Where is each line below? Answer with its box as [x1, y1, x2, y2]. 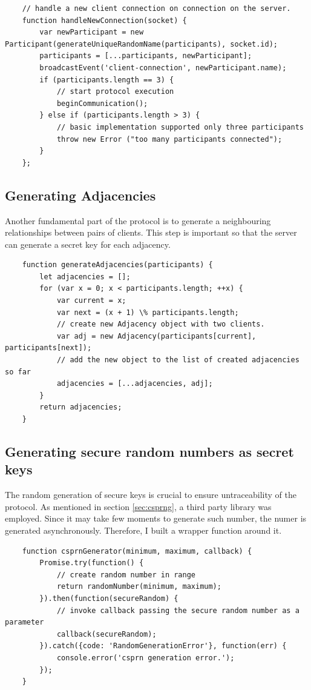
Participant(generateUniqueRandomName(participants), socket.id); [5, 39, 278, 48]
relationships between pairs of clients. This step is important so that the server [5, 226, 297, 239]
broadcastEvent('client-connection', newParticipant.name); [39, 63, 287, 72]
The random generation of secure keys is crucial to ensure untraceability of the [5, 488, 296, 501]
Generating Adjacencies [5, 185, 156, 204]
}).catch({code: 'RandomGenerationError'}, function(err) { [39, 642, 287, 651]
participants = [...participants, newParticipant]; [39, 51, 252, 61]
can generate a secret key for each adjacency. [5, 237, 171, 250]
